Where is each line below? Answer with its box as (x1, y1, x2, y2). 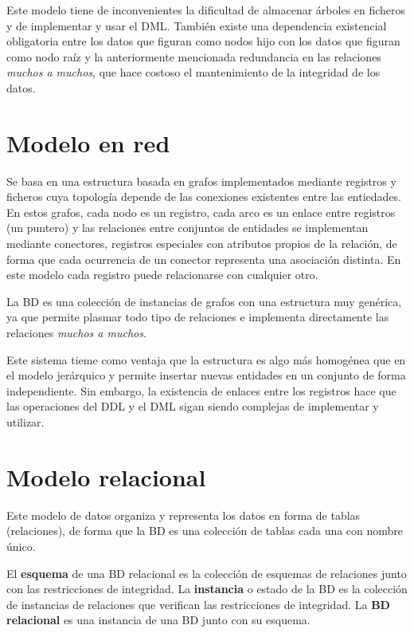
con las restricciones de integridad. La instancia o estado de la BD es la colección (6, 580, 408, 597)
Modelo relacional (6, 460, 206, 493)
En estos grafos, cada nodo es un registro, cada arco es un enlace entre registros (6, 203, 396, 220)
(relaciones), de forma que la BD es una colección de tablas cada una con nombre (6, 522, 404, 539)
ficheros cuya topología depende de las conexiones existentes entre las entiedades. (6, 188, 402, 205)
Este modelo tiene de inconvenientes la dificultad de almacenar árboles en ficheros (6, 2, 406, 18)
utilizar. (6, 414, 45, 430)
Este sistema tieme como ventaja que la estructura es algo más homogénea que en (6, 351, 406, 368)
